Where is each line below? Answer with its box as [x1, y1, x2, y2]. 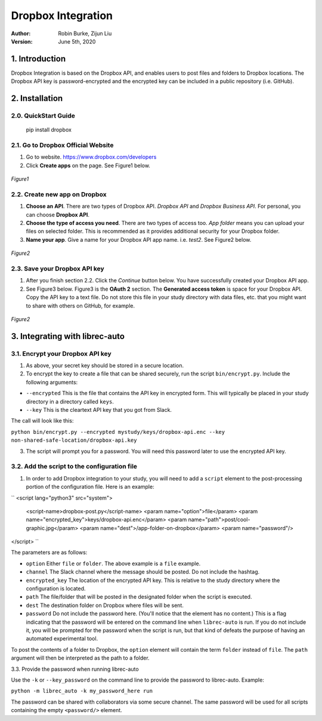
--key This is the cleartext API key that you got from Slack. [26, 406, 172, 414]
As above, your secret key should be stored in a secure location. [26, 362, 184, 369]
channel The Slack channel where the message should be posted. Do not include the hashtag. [26, 568, 260, 575]
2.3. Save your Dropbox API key [11, 264, 104, 273]
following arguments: [26, 378, 78, 386]
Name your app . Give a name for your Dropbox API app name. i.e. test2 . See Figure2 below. [26, 236, 252, 243]
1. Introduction [11, 54, 66, 64]
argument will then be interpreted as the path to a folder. [11, 654, 150, 662]
